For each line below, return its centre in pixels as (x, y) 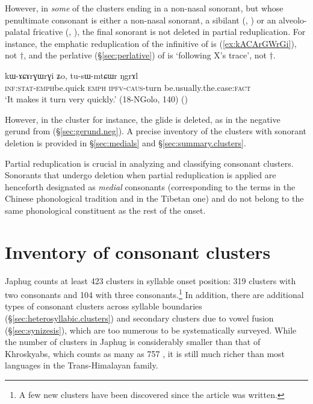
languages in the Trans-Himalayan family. (82, 365)
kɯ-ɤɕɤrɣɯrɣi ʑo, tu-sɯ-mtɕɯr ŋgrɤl (72, 75)
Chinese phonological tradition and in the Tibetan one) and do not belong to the (154, 198)
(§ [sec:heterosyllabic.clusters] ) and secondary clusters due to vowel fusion (139, 318)
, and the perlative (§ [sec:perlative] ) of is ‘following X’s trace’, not (145, 55)
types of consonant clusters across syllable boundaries (104, 306)
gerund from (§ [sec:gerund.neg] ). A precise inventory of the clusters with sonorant (156, 131)
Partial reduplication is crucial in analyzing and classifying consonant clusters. (149, 163)
